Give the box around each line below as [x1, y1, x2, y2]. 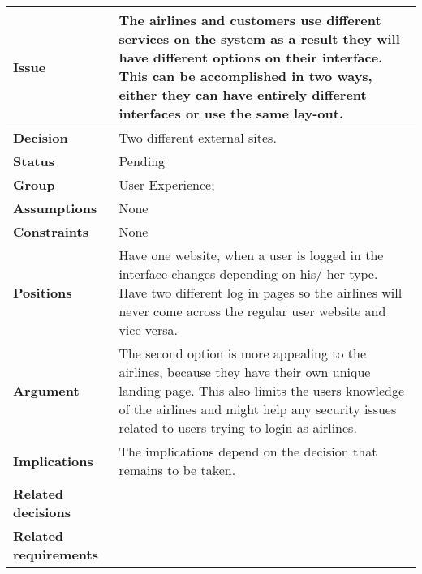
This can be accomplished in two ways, [118, 66, 372, 85]
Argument [13, 381, 80, 400]
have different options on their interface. [118, 48, 383, 66]
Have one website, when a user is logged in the [118, 246, 384, 264]
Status [13, 152, 54, 170]
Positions [13, 283, 72, 302]
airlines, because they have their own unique [118, 362, 371, 381]
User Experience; [118, 175, 215, 194]
